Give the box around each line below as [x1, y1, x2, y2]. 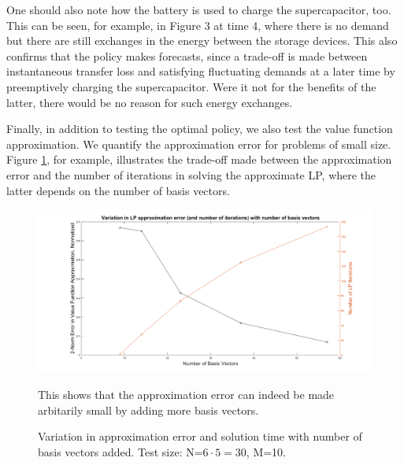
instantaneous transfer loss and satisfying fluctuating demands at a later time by [6, 63, 395, 79]
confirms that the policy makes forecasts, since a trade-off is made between [6, 47, 368, 64]
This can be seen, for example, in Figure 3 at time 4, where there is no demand [6, 17, 389, 33]
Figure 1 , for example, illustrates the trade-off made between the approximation [6, 151, 392, 168]
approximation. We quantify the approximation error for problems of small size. [6, 135, 391, 152]
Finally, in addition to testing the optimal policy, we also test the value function [6, 120, 393, 137]
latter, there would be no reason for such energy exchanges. [6, 94, 293, 110]
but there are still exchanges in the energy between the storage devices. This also [6, 32, 398, 49]
